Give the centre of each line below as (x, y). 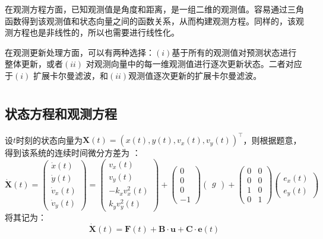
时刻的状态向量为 (50, 140)
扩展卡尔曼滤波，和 (70, 75)
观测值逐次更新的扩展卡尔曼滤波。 (195, 75)
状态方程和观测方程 (61, 113)
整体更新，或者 (34, 64)
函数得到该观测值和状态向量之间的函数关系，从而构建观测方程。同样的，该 (150, 20)
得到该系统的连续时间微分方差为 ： (73, 153)
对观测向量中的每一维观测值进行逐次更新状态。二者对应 (194, 64)
